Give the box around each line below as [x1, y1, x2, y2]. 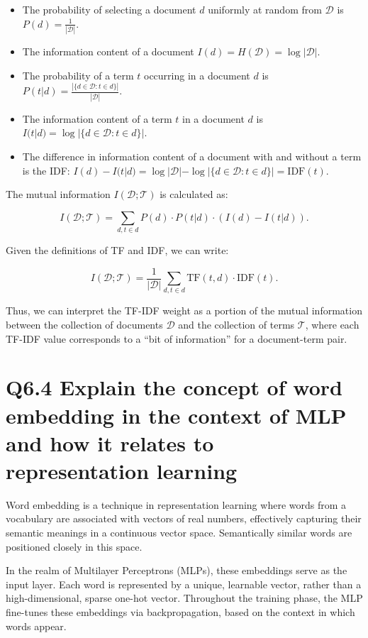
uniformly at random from [208, 2, 322, 16]
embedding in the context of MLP [6, 400, 347, 429]
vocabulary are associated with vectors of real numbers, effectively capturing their [6, 511, 362, 526]
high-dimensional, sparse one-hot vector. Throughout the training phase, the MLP [6, 590, 363, 605]
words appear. [6, 618, 67, 633]
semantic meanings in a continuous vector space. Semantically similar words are [6, 525, 352, 540]
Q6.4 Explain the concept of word [6, 373, 342, 402]
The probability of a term [22, 67, 134, 82]
